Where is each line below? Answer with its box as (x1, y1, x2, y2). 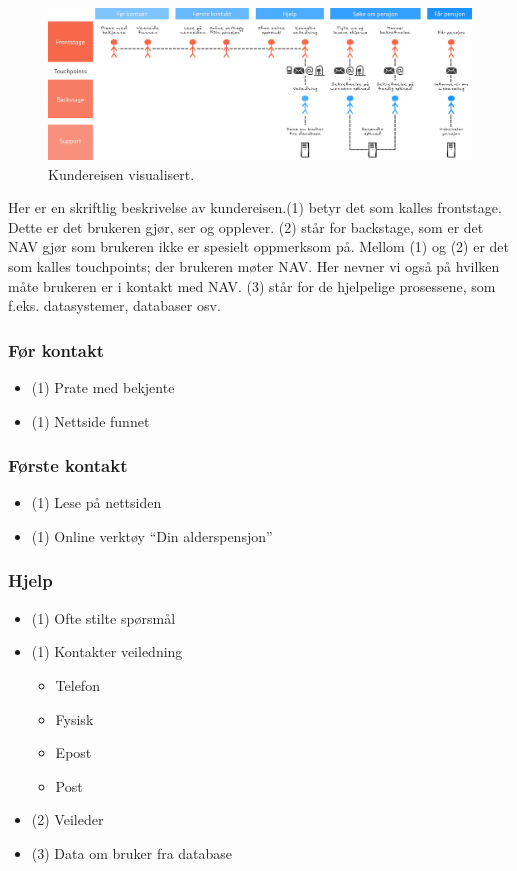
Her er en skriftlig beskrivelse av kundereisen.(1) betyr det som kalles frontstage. (8, 197, 502, 218)
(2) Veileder (31, 809, 104, 830)
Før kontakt (8, 337, 105, 362)
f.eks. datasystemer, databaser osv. (8, 295, 221, 316)
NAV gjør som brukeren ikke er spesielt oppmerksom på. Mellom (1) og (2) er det (8, 236, 510, 257)
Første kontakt (8, 453, 128, 478)
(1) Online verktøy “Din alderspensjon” (31, 525, 273, 546)
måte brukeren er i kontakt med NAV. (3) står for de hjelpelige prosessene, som (8, 275, 496, 296)
